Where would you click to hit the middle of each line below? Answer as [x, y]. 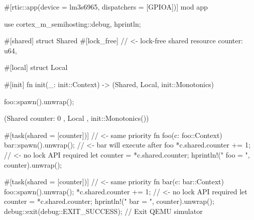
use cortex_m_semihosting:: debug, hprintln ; [73, 23]
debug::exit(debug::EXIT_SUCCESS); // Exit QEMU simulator [103, 211]
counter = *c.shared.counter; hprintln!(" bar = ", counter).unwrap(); [109, 201]
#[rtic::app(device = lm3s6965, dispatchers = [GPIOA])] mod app [106, 7]
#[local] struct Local [36, 67]
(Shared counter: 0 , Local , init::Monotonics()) [77, 118]
